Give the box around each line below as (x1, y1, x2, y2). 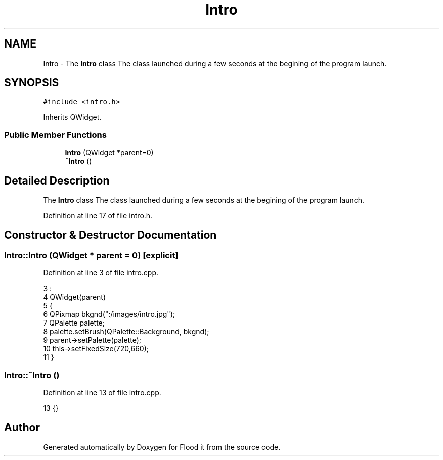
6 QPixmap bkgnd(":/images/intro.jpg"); (43, 310, 175, 319)
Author (4, 421, 40, 434)
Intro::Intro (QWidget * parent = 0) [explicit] (4, 250, 179, 260)
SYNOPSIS (4, 76, 59, 89)
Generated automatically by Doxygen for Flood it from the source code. (43, 442, 281, 451)
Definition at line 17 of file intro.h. (43, 211, 153, 220)
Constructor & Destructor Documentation (4, 228, 217, 242)
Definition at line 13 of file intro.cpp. (43, 388, 161, 397)
